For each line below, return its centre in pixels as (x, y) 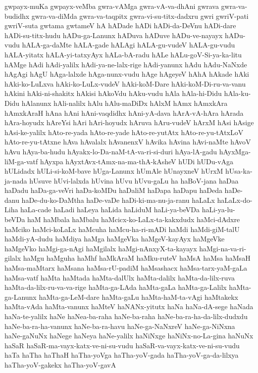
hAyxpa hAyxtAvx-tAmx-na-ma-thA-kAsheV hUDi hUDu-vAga (137, 161)
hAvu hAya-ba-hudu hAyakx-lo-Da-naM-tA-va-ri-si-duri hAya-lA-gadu (111, 151)
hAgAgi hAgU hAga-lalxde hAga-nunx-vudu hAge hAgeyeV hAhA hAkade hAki (127, 74)
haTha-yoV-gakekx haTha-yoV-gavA (60, 364)
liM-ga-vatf (21, 161)
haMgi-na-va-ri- (223, 248)
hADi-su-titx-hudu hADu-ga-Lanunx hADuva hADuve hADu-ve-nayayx (114, 35)
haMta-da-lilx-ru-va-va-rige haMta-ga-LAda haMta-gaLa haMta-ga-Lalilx (116, 287)
